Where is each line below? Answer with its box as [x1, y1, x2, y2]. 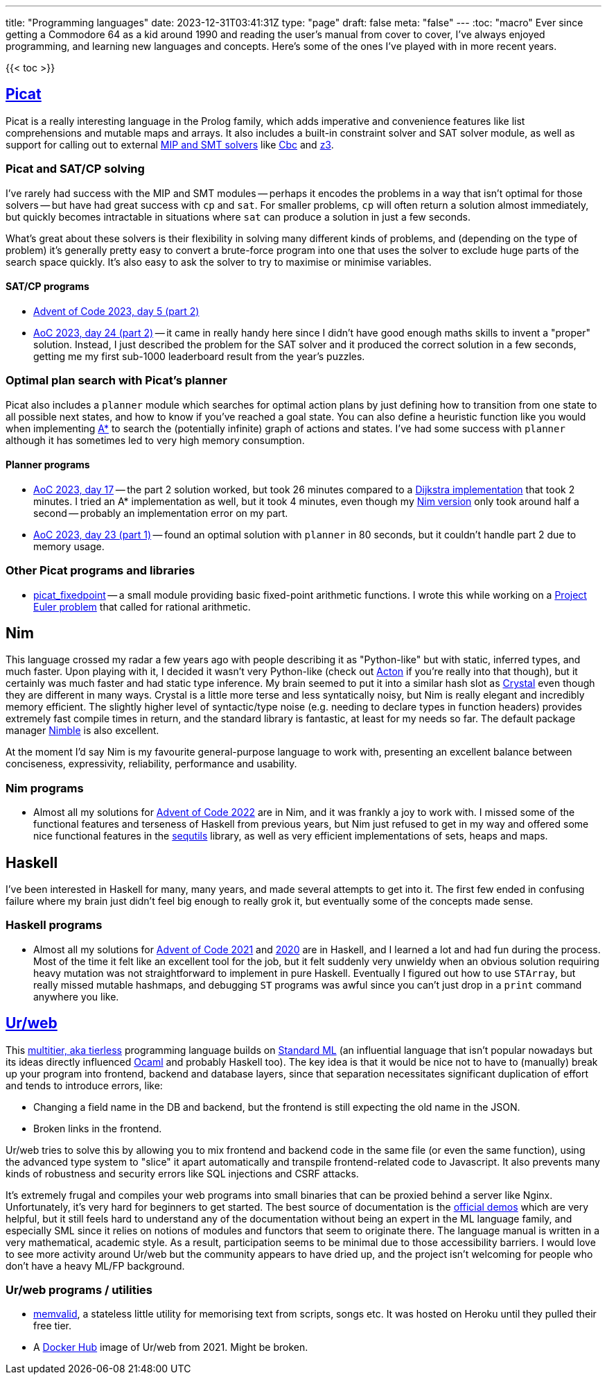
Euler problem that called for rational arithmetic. [33, 600, 251, 613]
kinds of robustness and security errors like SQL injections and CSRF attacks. [6, 1167, 359, 1179]
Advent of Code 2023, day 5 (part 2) [33, 305, 200, 317]
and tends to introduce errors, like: [6, 1079, 163, 1091]
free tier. [33, 1320, 72, 1332]
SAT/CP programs [6, 280, 89, 293]
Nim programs [6, 781, 84, 795]
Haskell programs [6, 918, 103, 932]
